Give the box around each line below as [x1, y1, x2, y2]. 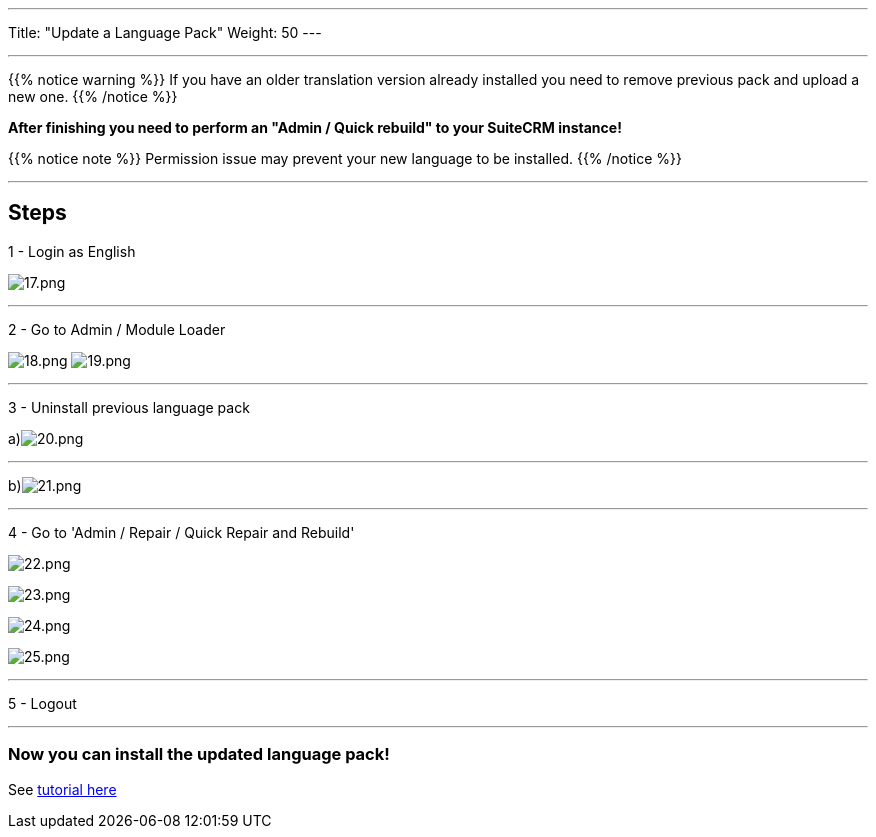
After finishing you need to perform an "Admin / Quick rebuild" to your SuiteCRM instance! [8, 119, 622, 136]
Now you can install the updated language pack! [8, 744, 390, 765]
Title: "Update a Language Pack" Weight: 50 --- [8, 24, 322, 41]
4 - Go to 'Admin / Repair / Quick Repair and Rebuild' [8, 523, 355, 541]
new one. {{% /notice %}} [8, 88, 178, 105]
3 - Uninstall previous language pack [8, 398, 250, 416]
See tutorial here [8, 780, 117, 798]
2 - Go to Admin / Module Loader [8, 320, 226, 338]
